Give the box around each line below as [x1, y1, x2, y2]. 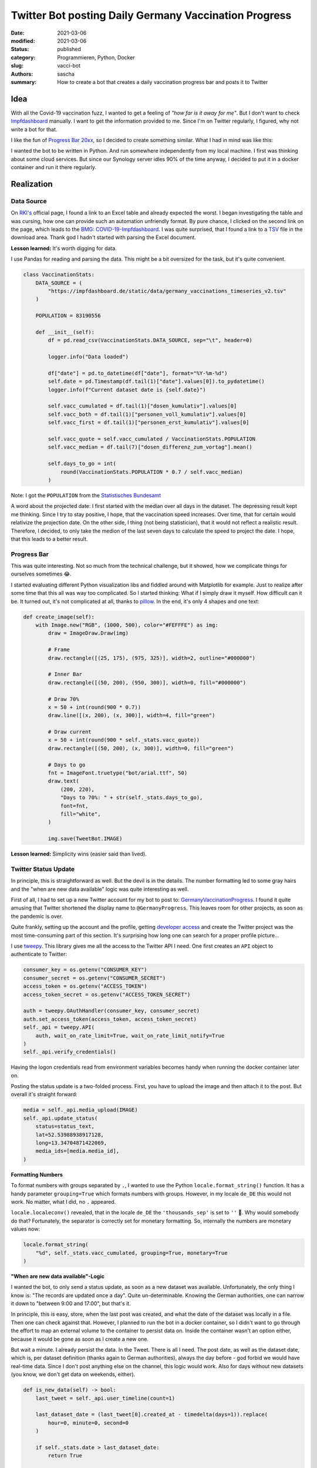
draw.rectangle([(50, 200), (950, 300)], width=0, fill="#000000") [48, 679, 247, 686]
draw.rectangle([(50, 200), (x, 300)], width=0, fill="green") [48, 745, 234, 752]
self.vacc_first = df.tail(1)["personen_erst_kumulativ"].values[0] [48, 419, 249, 426]
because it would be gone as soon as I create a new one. [11, 1335, 149, 1342]
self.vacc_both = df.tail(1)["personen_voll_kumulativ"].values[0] [48, 411, 247, 417]
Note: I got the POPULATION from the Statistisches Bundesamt [11, 491, 161, 499]
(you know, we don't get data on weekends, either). [11, 1371, 136, 1378]
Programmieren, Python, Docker [57, 53, 135, 61]
